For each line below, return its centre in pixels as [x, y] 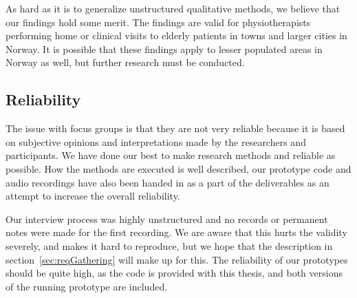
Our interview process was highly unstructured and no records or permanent [167, 219]
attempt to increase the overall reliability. [93, 196]
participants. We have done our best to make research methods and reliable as [171, 155]
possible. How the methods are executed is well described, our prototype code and [178, 168]
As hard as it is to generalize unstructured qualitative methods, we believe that [173, 8]
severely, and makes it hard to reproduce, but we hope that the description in [169, 245]
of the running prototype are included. [87, 286]
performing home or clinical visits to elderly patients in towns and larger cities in [176, 35]
